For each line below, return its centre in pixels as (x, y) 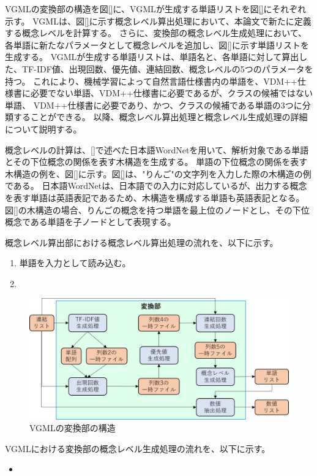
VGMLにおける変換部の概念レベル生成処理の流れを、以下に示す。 (138, 448)
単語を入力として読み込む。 (75, 263)
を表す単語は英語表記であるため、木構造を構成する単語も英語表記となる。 (155, 197)
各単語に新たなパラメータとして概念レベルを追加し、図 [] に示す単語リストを (157, 44)
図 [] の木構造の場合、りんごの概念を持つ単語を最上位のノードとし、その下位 (157, 209)
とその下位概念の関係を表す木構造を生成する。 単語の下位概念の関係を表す (156, 162)
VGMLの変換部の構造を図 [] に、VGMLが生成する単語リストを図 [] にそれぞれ (156, 9)
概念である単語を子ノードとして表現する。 (91, 222)
